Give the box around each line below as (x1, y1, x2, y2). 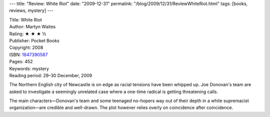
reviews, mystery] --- (9, 7, 53, 13)
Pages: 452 (9, 59, 33, 65)
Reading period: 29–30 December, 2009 (9, 72, 92, 78)
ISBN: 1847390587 (9, 51, 48, 57)
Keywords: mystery (9, 65, 49, 72)
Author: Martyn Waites (9, 24, 56, 30)
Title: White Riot (9, 16, 42, 22)
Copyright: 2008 (9, 45, 43, 51)
